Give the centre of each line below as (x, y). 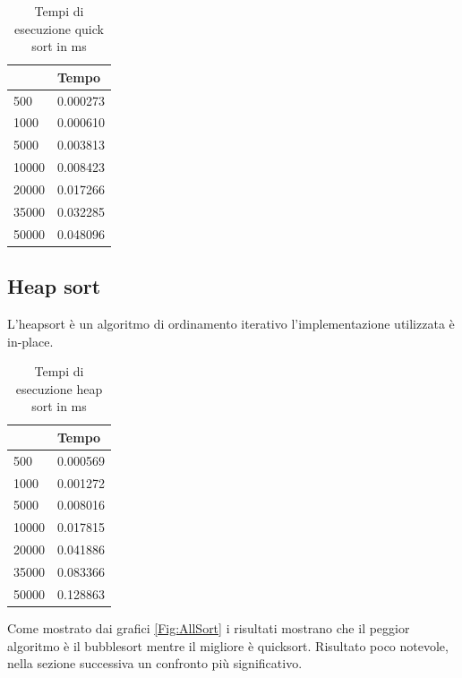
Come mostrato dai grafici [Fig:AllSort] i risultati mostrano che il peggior (209, 627)
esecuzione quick (59, 28)
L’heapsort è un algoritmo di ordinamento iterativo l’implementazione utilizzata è (231, 323)
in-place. (30, 341)
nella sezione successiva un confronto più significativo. (155, 663)
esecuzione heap (59, 388)
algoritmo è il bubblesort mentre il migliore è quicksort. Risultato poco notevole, (228, 645)
